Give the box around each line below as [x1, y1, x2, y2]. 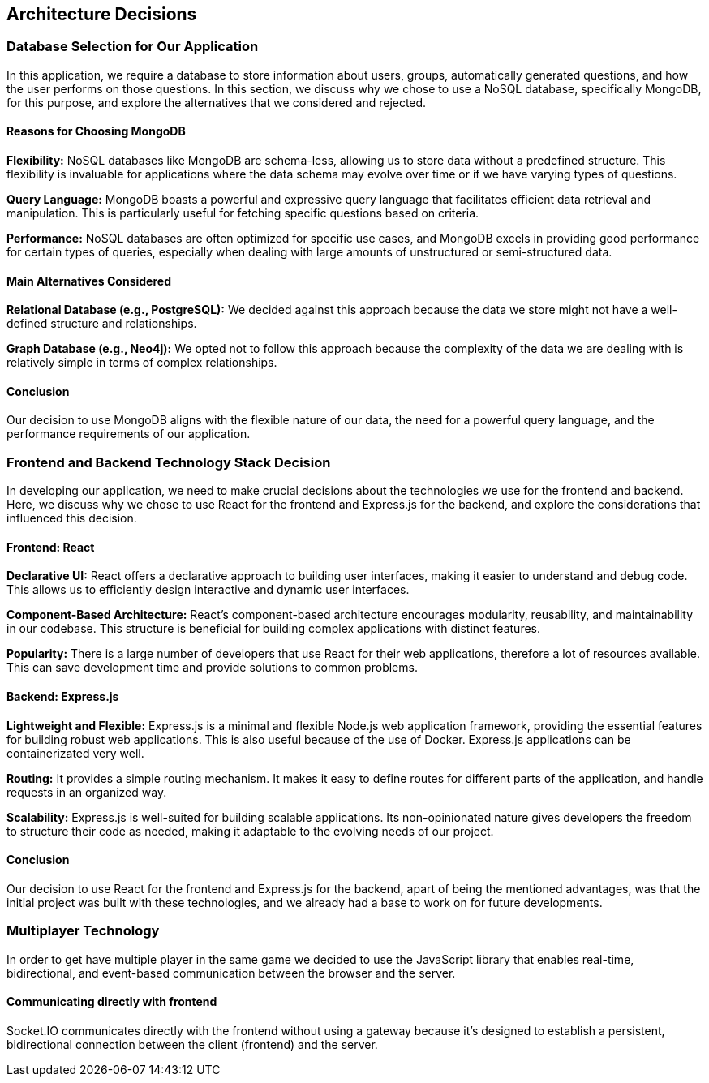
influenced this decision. [6, 511, 137, 526]
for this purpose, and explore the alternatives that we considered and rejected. [6, 95, 427, 110]
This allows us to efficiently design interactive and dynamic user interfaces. [6, 582, 410, 597]
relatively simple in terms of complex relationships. [6, 355, 277, 370]
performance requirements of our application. [6, 427, 251, 441]
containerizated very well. [6, 746, 144, 760]
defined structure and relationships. [6, 316, 197, 331]
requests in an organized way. [6, 784, 167, 799]
